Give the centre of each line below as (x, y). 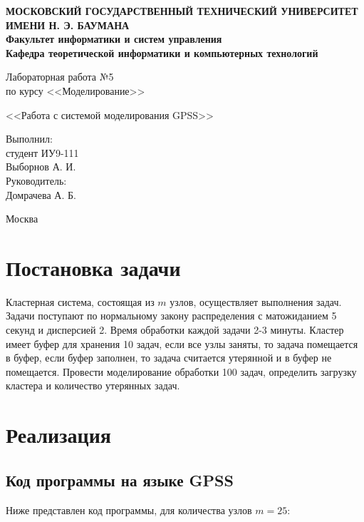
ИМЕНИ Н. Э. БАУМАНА (68, 25)
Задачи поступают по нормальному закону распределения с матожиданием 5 (171, 316)
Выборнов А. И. (41, 167)
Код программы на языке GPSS (120, 480)
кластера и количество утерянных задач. (93, 385)
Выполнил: (29, 139)
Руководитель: (36, 180)
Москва (22, 219)
